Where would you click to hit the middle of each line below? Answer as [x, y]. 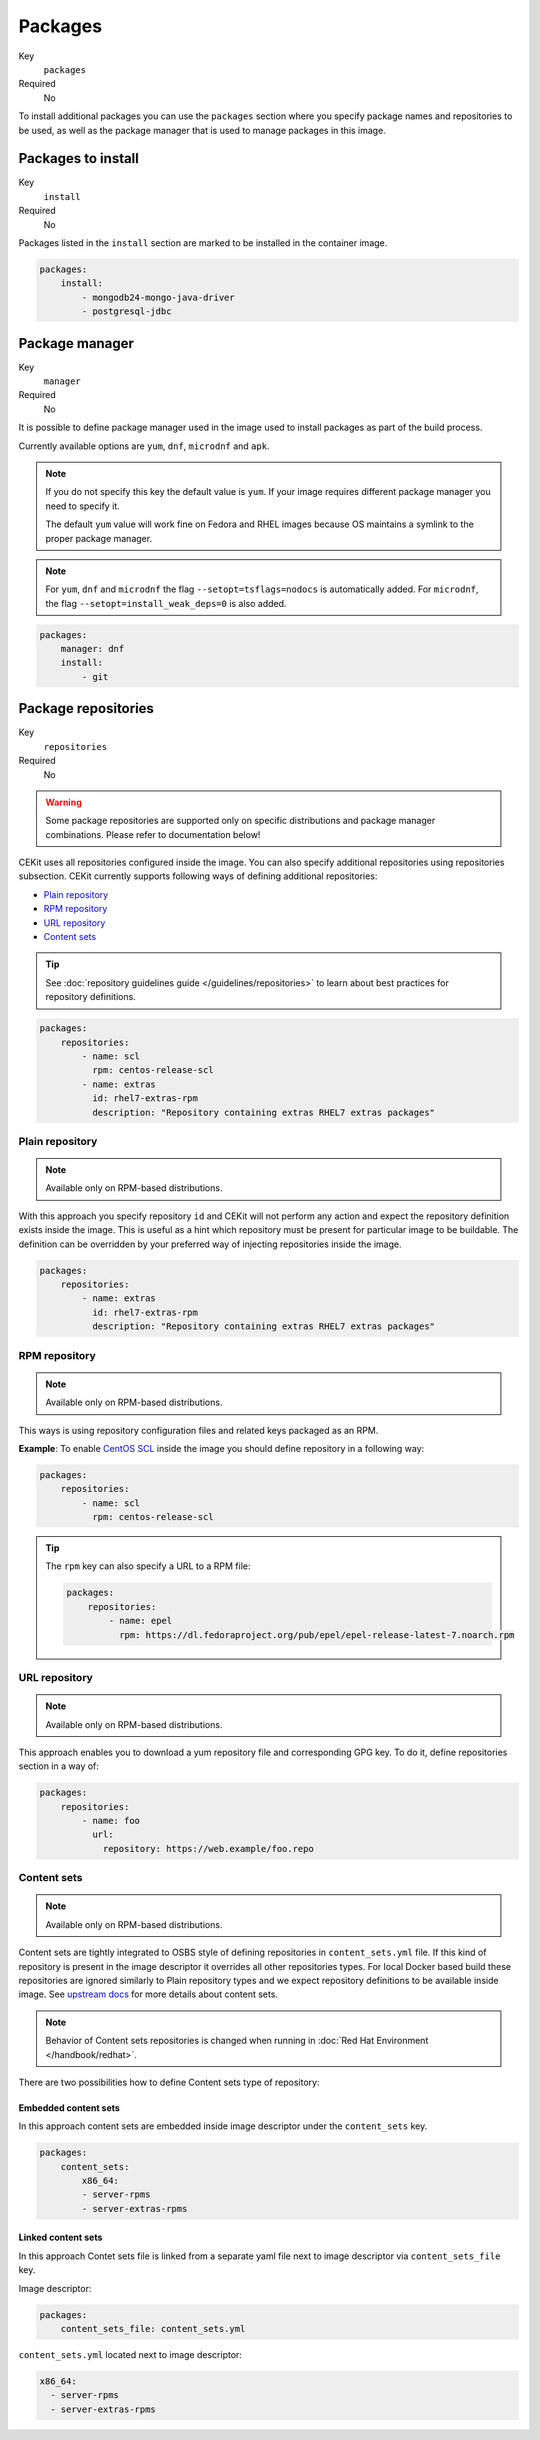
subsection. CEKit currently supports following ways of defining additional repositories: [198, 876]
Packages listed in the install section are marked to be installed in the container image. [203, 242]
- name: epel [140, 1621]
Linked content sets [60, 2237]
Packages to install [79, 158]
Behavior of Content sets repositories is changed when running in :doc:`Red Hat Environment [237, 2041]
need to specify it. [82, 506]
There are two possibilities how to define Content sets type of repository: [169, 2082]
